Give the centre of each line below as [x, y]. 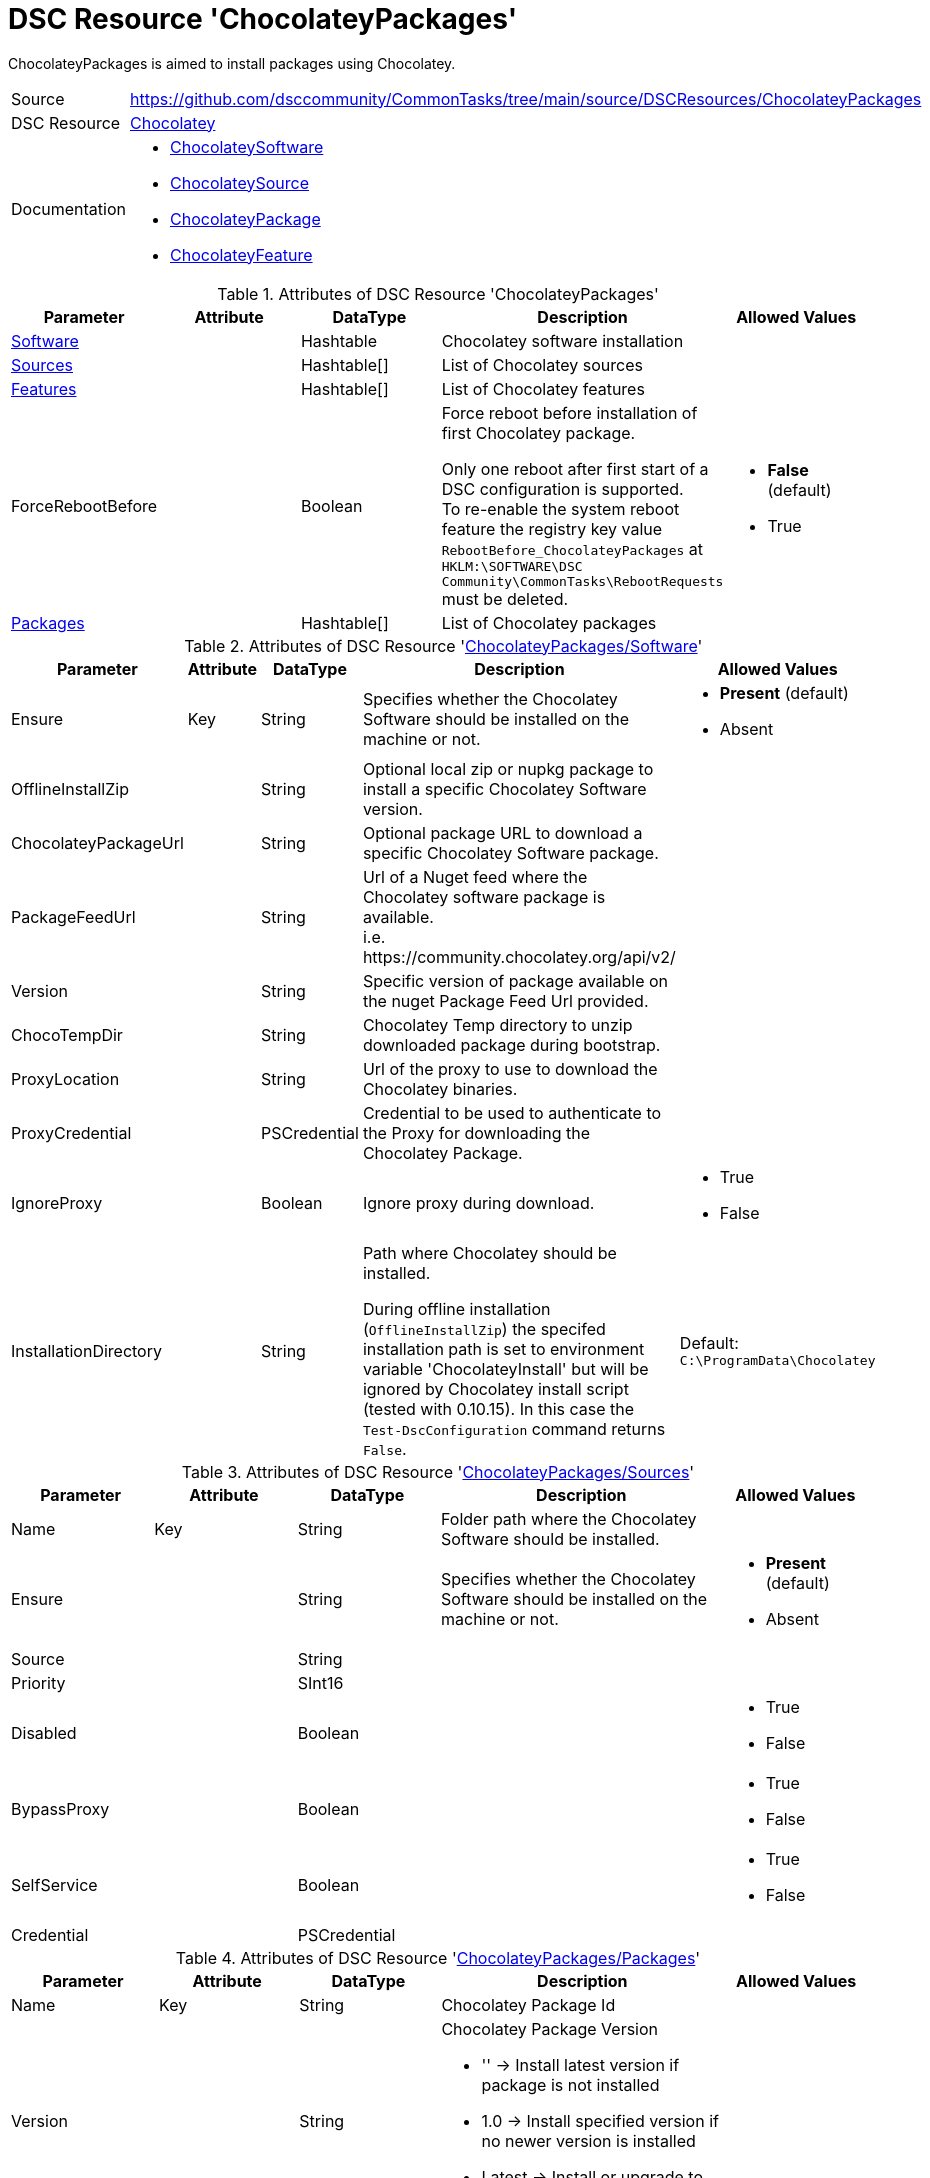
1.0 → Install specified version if [600, 2120]
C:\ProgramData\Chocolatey [777, 1361]
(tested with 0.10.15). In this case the [498, 1408]
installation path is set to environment [503, 1348]
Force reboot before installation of [569, 412]
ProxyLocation [65, 1078]
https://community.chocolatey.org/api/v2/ [519, 956]
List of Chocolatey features [543, 388]
